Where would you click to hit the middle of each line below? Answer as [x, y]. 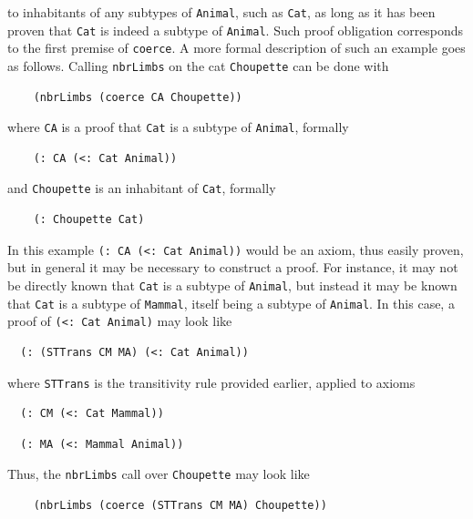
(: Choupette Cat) [89, 220]
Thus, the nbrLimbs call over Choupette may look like [159, 474]
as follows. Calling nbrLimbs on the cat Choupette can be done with [198, 65]
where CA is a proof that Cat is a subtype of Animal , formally [178, 127]
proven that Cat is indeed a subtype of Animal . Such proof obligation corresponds [236, 30]
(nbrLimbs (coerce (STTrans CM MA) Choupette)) [180, 506]
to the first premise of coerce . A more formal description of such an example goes [236, 48]
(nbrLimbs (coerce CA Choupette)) [138, 97]
